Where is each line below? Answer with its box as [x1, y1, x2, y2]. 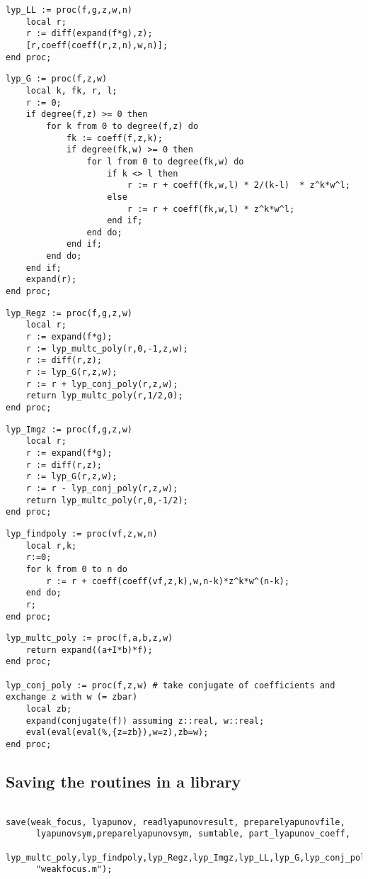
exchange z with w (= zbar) [6, 692, 138, 702]
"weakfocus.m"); [35, 864, 113, 875]
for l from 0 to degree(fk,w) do [86, 156, 244, 167]
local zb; [25, 704, 72, 715]
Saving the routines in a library [6, 771, 241, 793]
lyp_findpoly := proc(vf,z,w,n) [6, 528, 158, 539]
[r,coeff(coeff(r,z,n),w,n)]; [25, 40, 168, 50]
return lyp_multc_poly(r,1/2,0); [25, 391, 183, 401]
